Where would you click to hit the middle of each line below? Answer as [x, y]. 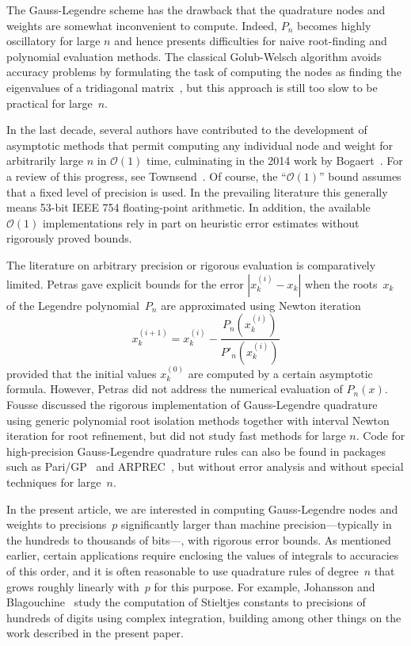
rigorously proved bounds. [69, 238]
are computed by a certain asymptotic [280, 373]
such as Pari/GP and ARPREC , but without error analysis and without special [205, 466]
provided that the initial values [82, 373]
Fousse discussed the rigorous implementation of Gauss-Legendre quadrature [192, 404]
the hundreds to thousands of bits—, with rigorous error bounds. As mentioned [199, 539]
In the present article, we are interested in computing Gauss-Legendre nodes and [202, 508]
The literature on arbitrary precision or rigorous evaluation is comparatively [191, 264]
